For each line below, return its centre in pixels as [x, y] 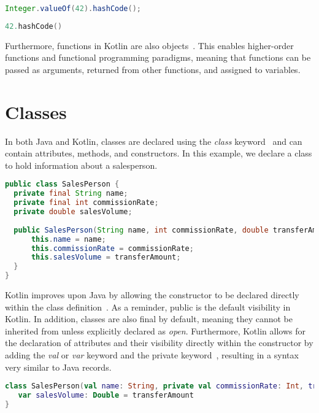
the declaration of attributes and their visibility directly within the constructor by [159, 343]
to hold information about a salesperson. [81, 165]
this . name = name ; [68, 239]
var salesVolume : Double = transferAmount [106, 396]
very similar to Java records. [58, 367]
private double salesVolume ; [73, 212]
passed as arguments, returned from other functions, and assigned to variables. [153, 69]
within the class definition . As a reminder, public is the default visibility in [148, 307]
